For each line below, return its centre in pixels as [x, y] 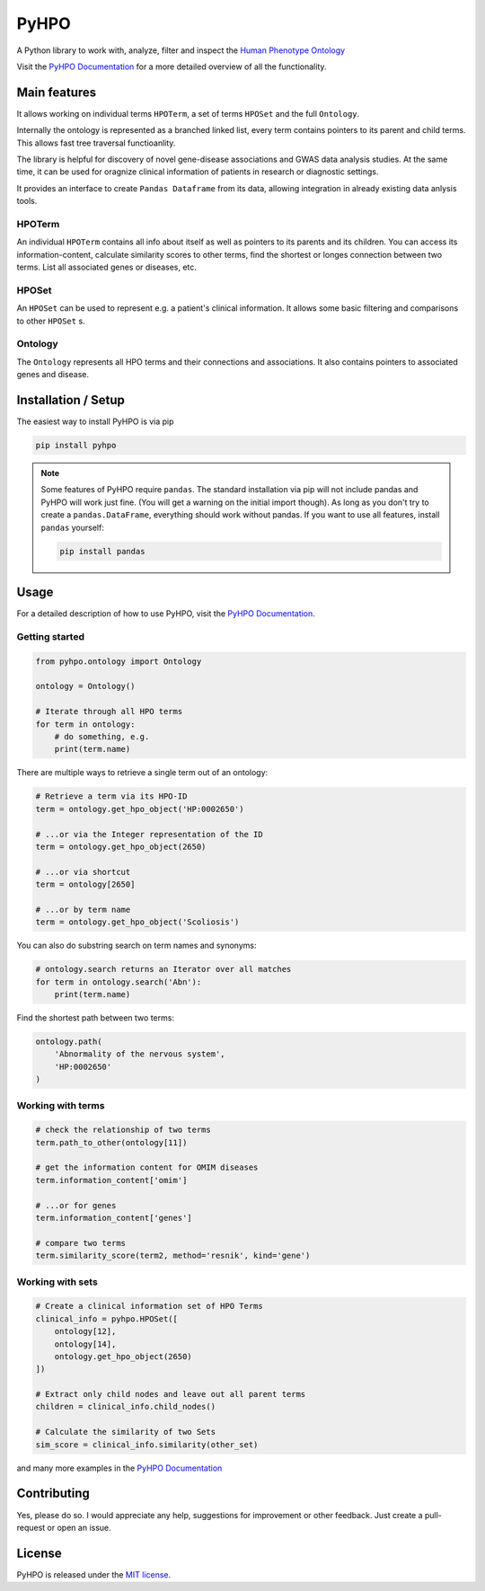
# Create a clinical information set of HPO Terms [150, 1306]
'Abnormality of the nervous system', [140, 1054]
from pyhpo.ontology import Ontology [119, 661]
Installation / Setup [71, 400]
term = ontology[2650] [85, 884]
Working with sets [57, 1282]
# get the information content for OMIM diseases [147, 1167]
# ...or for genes [76, 1205]
